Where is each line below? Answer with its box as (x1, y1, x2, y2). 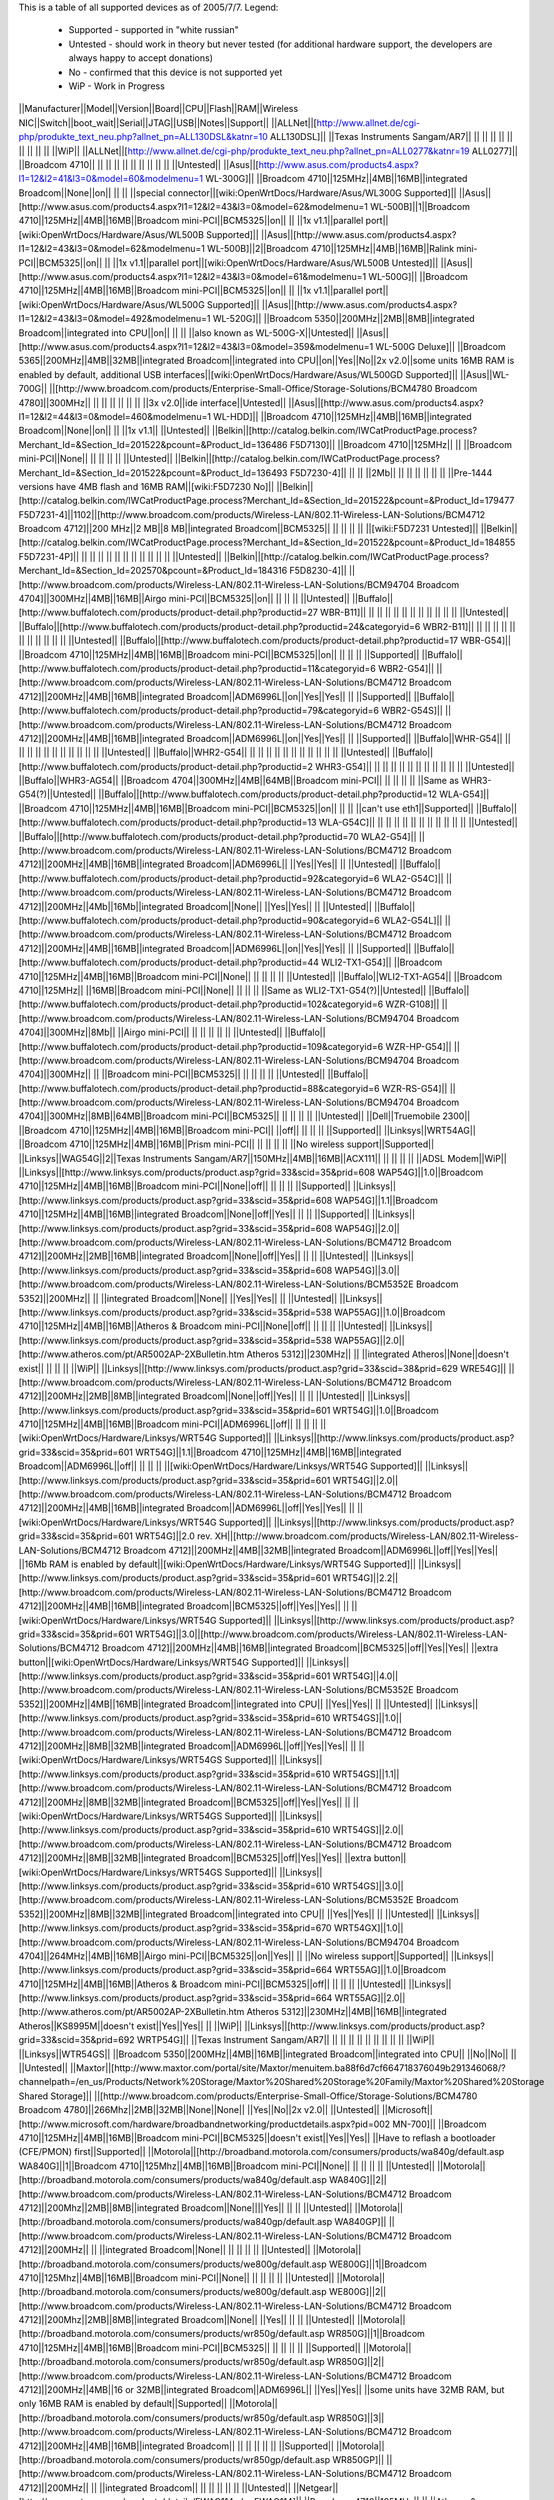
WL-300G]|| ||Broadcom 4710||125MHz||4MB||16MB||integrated (205, 173, 468, 185)
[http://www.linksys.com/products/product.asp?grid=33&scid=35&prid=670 (18, 1922, 332, 1934)
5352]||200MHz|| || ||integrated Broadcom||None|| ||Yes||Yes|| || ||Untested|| (18, 1292, 338, 1304)
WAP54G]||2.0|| (334, 1222, 400, 1234)
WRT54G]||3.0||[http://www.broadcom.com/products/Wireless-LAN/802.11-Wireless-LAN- (135, 1628, 508, 1640)
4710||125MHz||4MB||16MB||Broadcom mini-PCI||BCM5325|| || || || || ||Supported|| (18, 2341, 361, 2354)
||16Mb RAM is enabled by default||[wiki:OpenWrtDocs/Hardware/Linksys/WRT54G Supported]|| (18, 1558, 417, 1570)
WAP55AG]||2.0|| (333, 1334, 405, 1346)
